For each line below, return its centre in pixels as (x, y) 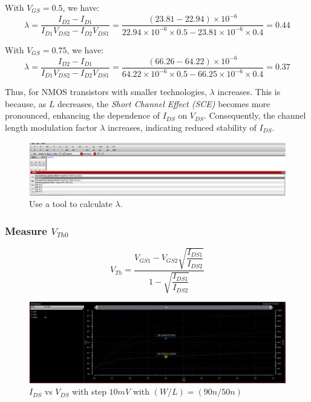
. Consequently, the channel (255, 115)
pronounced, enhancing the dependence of (82, 115)
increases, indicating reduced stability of (182, 127)
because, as (26, 103)
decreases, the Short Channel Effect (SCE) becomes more (164, 103)
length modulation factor (51, 127)
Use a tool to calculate (71, 204)
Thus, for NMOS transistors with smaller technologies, (106, 92)
